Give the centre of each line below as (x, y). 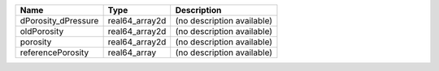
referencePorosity (54, 52)
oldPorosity (42, 31)
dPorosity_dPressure (59, 21)
